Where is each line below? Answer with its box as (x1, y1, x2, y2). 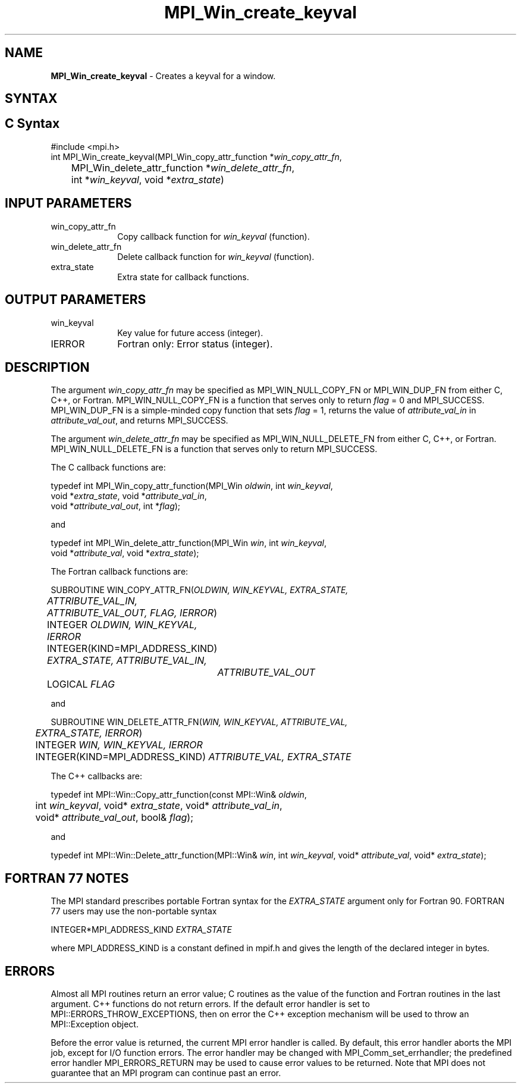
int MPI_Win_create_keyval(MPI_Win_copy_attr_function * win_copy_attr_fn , (51, 151, 342, 162)
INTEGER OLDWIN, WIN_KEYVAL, (47, 619, 197, 631)
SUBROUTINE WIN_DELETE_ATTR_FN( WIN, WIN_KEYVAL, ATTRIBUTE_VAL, (51, 717, 348, 728)
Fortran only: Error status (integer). (117, 337, 273, 350)
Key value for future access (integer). (117, 327, 263, 338)
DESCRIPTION (5, 359, 90, 375)
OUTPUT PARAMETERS (5, 292, 146, 308)
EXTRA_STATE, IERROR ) (35, 727, 143, 739)
